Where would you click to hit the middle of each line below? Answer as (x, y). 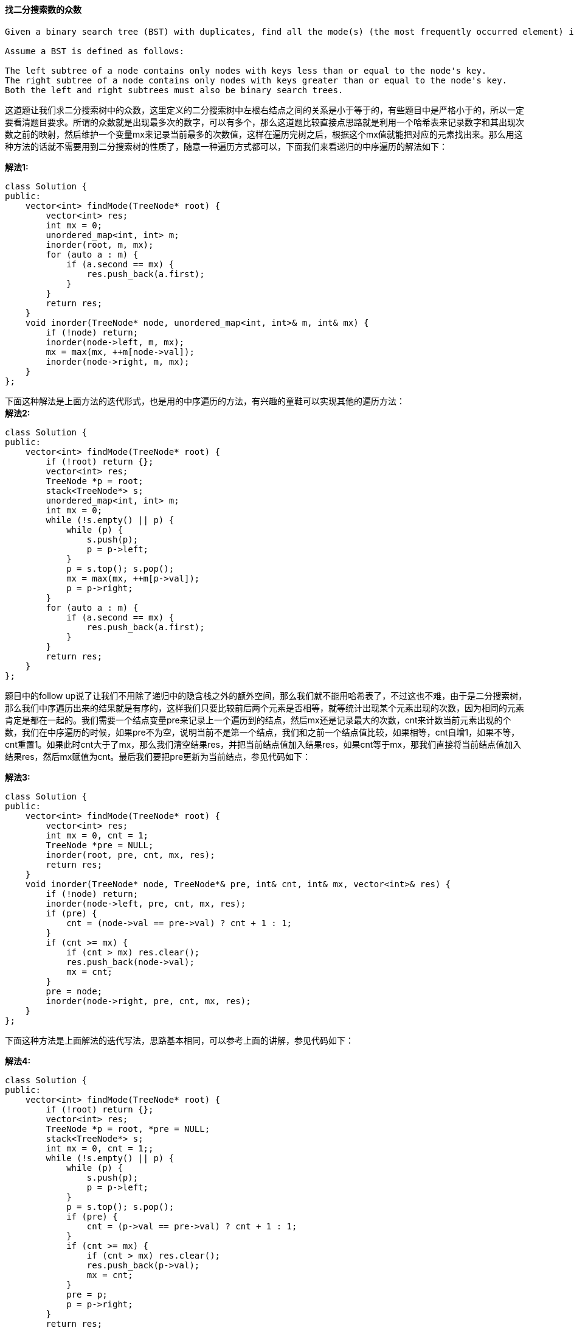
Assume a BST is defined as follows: (95, 51)
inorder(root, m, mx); (100, 244)
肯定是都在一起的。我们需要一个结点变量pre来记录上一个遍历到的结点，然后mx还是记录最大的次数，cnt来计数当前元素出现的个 (258, 720)
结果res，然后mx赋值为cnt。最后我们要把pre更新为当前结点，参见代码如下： (158, 756)
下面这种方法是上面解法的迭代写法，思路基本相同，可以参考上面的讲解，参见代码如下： (179, 1040)
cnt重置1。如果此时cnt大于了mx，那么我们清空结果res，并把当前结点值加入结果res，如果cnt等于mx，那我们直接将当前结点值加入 (263, 744)
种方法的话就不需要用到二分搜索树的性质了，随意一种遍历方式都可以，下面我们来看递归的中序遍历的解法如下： (226, 146)
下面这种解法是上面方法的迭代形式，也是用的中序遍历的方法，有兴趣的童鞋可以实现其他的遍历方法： (205, 401)
